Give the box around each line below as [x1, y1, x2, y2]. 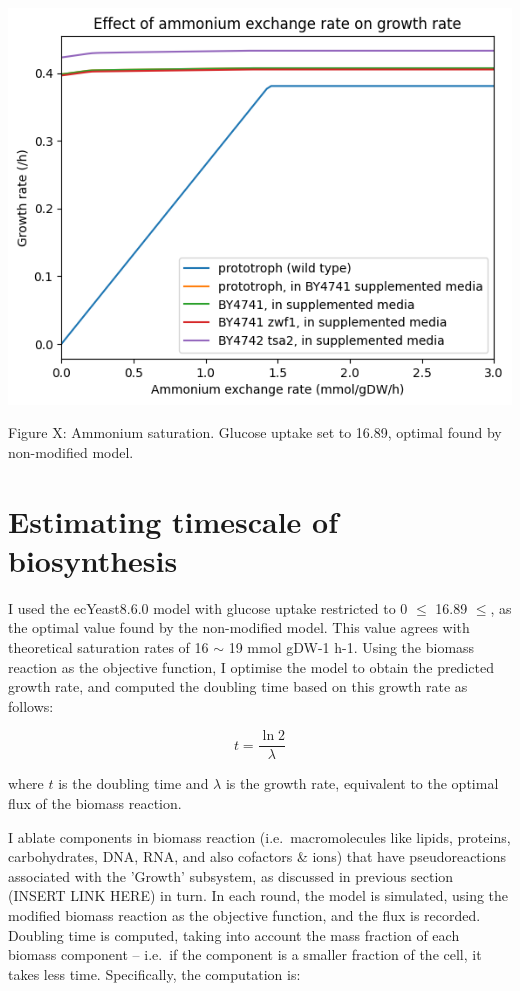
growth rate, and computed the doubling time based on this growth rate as [8, 676, 468, 697]
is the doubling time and [58, 773, 209, 794]
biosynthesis [8, 539, 178, 580]
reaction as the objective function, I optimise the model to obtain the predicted [8, 656, 494, 677]
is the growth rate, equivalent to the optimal [225, 773, 499, 794]
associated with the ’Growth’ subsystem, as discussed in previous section [8, 865, 454, 886]
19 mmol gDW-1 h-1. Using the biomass [228, 637, 475, 658]
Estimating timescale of [8, 500, 339, 541]
